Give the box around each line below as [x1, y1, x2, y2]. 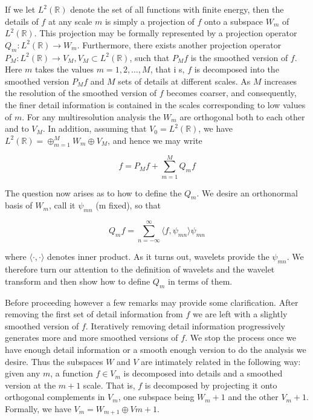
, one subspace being [118, 390, 195, 403]
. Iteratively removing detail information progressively [85, 319, 285, 332]
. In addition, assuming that [42, 122, 147, 135]
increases [264, 74, 297, 87]
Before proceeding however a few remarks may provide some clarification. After [5, 296, 298, 308]
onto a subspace [204, 15, 263, 27]
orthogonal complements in [5, 390, 105, 403]
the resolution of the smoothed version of [5, 86, 157, 99]
